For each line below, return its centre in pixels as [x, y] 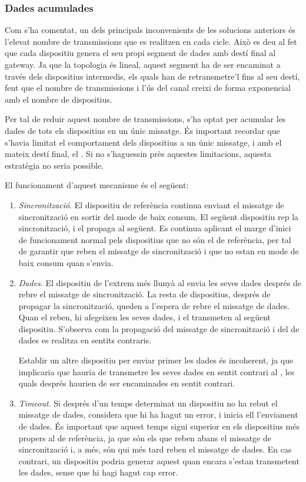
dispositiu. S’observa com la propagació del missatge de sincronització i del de [159, 328]
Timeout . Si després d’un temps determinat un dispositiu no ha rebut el [148, 403]
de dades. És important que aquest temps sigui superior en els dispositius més [159, 426]
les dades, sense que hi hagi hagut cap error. [98, 472]
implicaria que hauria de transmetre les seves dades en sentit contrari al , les [157, 371]
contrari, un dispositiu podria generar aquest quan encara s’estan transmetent [159, 460]
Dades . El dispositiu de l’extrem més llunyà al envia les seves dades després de [160, 282]
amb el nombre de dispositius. [59, 99]
